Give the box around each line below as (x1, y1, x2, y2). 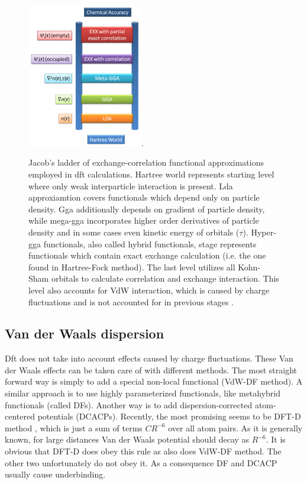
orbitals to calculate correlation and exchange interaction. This (51, 272, 279, 285)
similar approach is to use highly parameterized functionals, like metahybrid (5, 387, 281, 399)
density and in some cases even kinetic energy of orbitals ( (28, 225, 240, 238)
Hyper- (251, 225, 276, 238)
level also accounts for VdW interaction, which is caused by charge (28, 283, 270, 296)
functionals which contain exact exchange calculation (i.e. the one (28, 249, 266, 262)
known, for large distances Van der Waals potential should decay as (5, 433, 250, 446)
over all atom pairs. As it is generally (168, 421, 303, 434)
